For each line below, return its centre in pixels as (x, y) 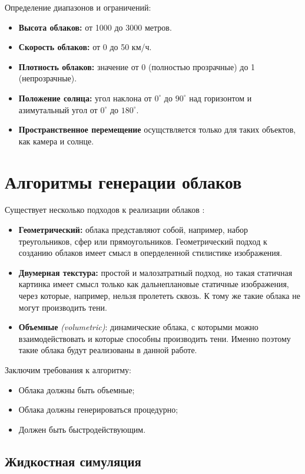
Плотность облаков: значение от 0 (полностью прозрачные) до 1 (137, 66)
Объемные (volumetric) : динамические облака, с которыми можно (138, 327)
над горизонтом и (221, 98)
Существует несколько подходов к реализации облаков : (105, 210)
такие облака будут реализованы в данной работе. (108, 350)
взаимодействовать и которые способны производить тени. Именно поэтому (155, 338)
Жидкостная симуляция (73, 461)
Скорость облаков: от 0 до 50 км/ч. (85, 47)
